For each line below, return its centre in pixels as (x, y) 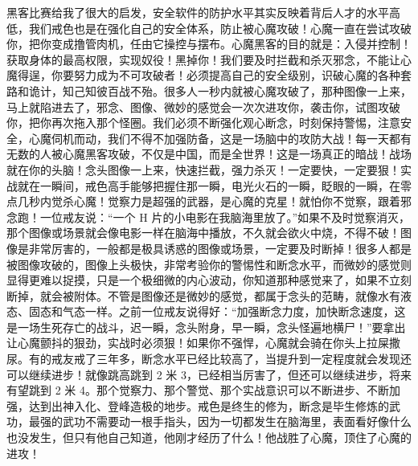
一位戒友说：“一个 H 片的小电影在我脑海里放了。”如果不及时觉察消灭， (225, 217)
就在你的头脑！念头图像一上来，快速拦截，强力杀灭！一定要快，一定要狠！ (203, 169)
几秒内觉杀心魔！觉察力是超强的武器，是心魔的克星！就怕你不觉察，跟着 (209, 201)
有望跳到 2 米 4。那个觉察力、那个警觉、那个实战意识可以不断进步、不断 (198, 390)
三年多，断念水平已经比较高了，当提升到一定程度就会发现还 (254, 359)
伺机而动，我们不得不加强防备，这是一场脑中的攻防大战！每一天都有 (231, 138)
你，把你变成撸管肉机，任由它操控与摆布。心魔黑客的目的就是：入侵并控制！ (209, 44)
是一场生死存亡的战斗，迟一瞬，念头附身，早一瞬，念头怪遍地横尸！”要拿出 (206, 327)
